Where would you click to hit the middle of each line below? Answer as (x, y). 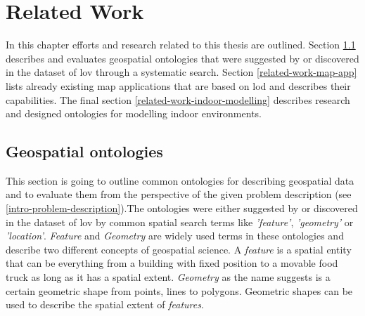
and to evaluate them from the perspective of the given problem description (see (179, 194)
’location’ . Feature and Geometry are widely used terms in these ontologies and (175, 236)
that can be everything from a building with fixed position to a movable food (172, 263)
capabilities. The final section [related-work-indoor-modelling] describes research (178, 99)
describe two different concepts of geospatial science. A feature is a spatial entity (179, 249)
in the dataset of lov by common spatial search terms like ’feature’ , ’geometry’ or (180, 222)
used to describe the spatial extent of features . (105, 304)
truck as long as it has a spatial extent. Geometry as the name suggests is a (168, 277)
